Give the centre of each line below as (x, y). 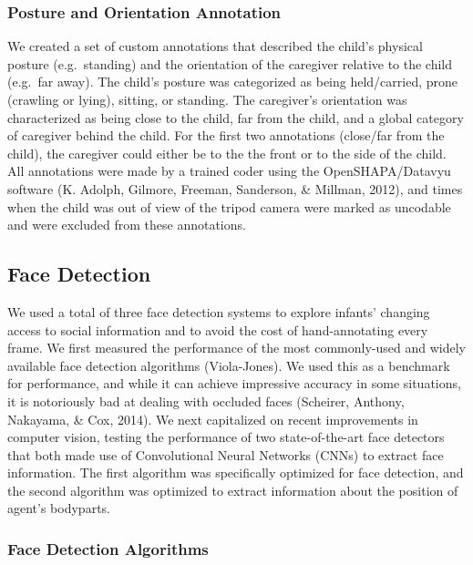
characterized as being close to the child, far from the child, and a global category (236, 117)
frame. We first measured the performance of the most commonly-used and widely (236, 348)
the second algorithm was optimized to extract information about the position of (233, 490)
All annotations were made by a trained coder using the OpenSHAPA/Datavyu (229, 171)
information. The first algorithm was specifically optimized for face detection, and (236, 473)
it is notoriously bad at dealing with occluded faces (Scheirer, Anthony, (206, 401)
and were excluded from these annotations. (127, 225)
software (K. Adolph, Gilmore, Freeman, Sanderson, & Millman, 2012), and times (235, 188)
